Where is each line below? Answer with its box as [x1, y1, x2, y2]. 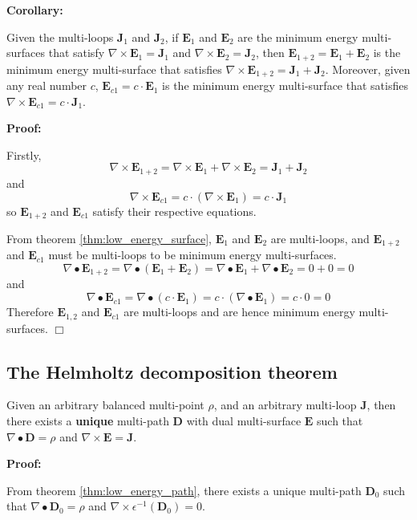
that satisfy [48, 44, 105, 61]
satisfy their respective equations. [92, 202, 257, 219]
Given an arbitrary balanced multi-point [6, 396, 204, 413]
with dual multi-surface [186, 412, 302, 429]
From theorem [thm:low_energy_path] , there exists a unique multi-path [6, 481, 362, 498]
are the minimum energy [237, 28, 358, 45]
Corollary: [6, 2, 63, 18]
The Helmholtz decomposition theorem [6, 359, 338, 384]
